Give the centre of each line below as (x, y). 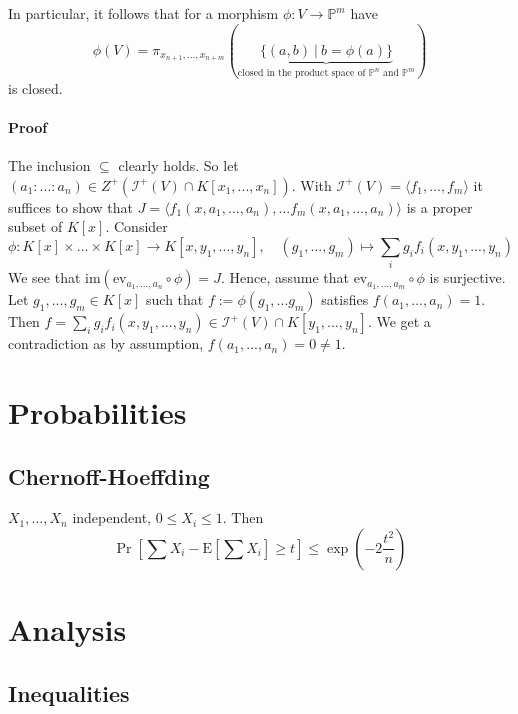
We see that (44, 277)
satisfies (345, 299)
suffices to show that (71, 206)
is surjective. (467, 277)
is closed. (35, 87)
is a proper (439, 206)
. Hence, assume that (284, 277)
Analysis (67, 629)
